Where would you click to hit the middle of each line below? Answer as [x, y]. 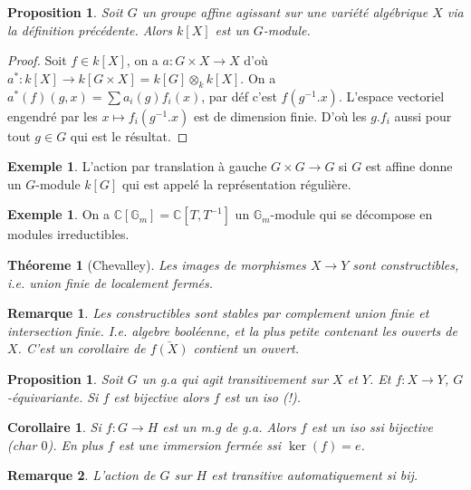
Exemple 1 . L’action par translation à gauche [137, 166]
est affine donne [409, 166]
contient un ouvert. [246, 348]
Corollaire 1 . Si [54, 427]
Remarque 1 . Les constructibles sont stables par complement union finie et [218, 313]
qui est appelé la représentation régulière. [236, 183]
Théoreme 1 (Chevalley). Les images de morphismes [157, 264]
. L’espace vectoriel [391, 96]
